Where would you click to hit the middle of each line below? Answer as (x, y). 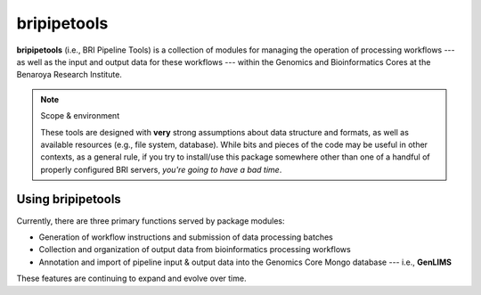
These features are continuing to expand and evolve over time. (131, 279)
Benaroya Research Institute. (69, 75)
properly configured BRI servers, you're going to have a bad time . (161, 169)
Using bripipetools (69, 199)
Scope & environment (80, 116)
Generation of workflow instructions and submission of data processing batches (186, 237)
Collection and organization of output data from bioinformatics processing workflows (195, 250)
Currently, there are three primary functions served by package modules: (151, 221)
